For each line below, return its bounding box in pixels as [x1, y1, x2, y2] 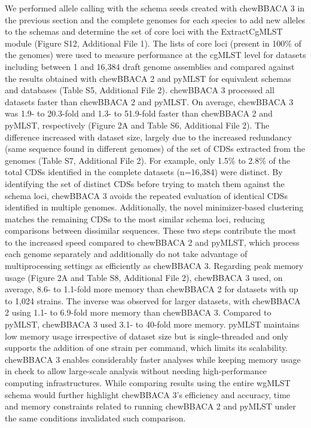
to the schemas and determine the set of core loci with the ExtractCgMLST [5, 25, 283, 38]
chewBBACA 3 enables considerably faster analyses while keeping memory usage [5, 353, 301, 365]
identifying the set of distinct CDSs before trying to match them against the [5, 177, 285, 189]
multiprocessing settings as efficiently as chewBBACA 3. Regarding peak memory [5, 259, 304, 272]
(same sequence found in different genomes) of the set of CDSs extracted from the [5, 142, 305, 155]
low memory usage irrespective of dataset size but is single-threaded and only [5, 329, 288, 342]
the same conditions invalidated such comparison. [5, 411, 186, 424]
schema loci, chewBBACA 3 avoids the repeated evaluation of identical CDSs [5, 189, 288, 201]
